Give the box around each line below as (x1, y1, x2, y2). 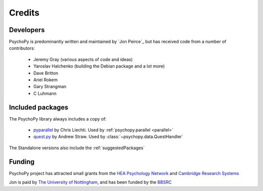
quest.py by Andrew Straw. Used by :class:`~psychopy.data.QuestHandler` (33, 134, 184, 139)
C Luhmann (33, 90, 57, 96)
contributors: (9, 45, 35, 51)
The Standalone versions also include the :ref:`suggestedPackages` (9, 145, 145, 151)
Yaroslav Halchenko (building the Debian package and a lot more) (33, 63, 165, 69)
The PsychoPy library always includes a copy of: (9, 116, 107, 122)
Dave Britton (33, 70, 58, 76)
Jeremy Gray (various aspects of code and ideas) (33, 56, 133, 62)
